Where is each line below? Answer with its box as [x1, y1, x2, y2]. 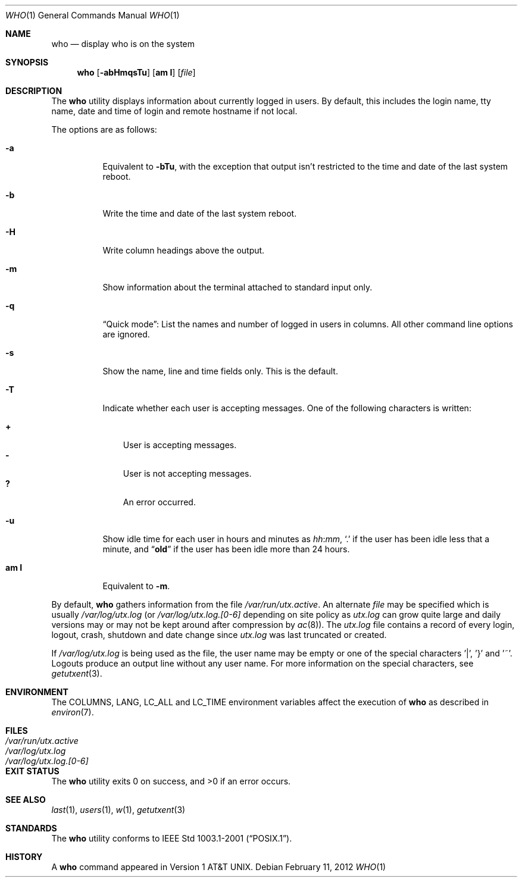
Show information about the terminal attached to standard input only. [102, 282, 373, 292]
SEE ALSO [5, 795, 46, 805]
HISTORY [5, 852, 43, 862]
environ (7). [51, 707, 94, 717]
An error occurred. [123, 497, 196, 507]
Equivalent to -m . [102, 581, 170, 591]
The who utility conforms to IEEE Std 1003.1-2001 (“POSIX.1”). [51, 833, 292, 843]
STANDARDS [5, 823, 57, 833]
